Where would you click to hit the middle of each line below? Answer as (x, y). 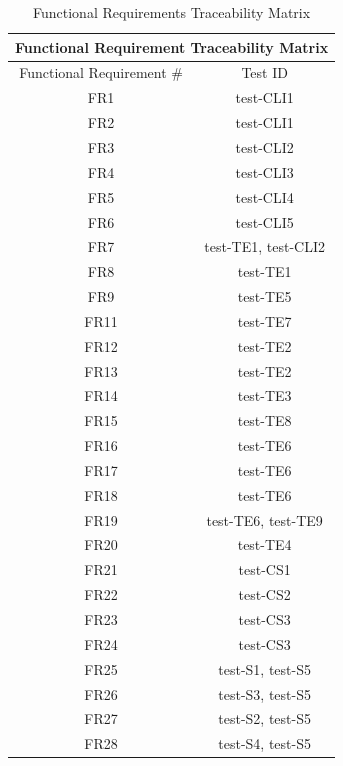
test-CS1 (264, 569)
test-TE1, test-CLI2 (264, 246)
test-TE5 (264, 296)
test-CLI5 (264, 221)
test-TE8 (264, 420)
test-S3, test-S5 (264, 693)
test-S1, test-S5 (264, 668)
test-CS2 (264, 594)
